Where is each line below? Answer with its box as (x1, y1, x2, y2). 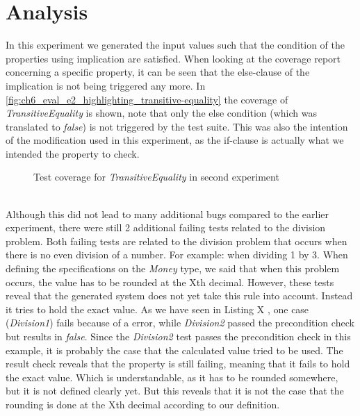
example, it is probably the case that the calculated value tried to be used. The (6, 342, 343, 357)
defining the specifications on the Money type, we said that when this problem (6, 261, 340, 276)
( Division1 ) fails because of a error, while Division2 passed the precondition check (6, 315, 354, 330)
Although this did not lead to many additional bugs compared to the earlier (6, 206, 329, 221)
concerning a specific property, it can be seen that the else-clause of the (6, 65, 310, 79)
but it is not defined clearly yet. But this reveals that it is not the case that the (6, 383, 344, 398)
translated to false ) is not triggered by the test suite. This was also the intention (6, 119, 348, 133)
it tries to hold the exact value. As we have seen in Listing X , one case (6, 301, 309, 316)
